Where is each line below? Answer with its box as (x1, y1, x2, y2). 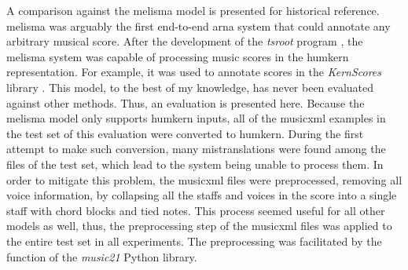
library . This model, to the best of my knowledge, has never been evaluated (6, 78, 374, 95)
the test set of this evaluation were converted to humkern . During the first (6, 125, 364, 141)
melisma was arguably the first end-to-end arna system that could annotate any (6, 17, 391, 34)
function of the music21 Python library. (6, 248, 197, 265)
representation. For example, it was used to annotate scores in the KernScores (6, 64, 382, 80)
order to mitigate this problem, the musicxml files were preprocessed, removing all (6, 171, 402, 188)
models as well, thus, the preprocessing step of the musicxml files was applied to (6, 217, 392, 234)
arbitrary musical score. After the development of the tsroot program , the (6, 33, 363, 49)
